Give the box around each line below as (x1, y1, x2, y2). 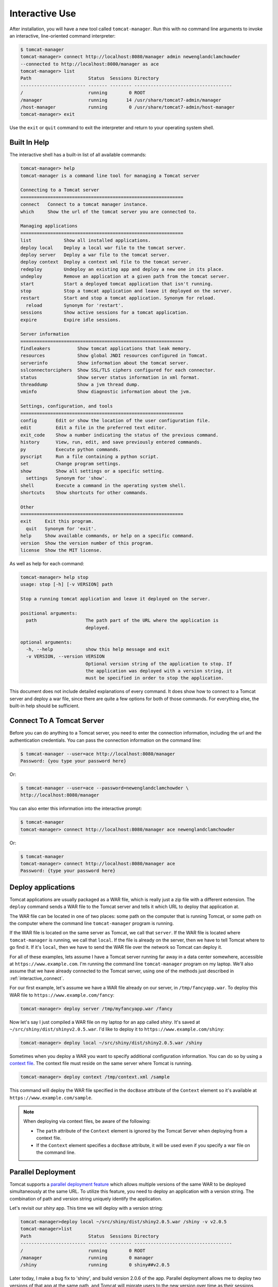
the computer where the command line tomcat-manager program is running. (9, 920, 174, 927)
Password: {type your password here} (20, 868, 116, 874)
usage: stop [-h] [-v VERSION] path (20, 582, 113, 587)
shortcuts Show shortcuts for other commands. (20, 490, 148, 495)
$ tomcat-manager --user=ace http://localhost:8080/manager (20, 751, 176, 757)
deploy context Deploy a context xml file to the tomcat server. (20, 259, 192, 265)
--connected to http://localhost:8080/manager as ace (20, 61, 159, 67)
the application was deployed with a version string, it (85, 668, 233, 674)
